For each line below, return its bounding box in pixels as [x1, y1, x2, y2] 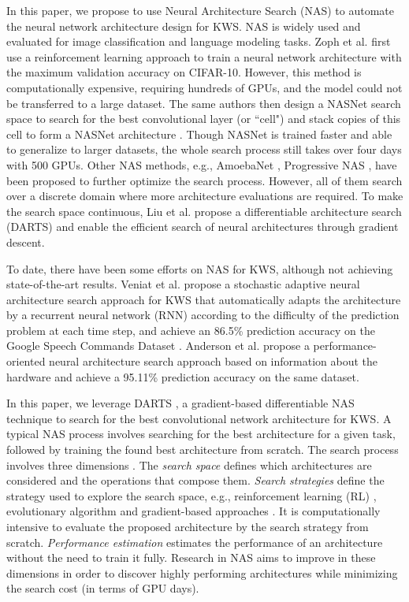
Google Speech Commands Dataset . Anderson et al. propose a [6, 337, 310, 354]
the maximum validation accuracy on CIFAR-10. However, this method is [6, 64, 362, 80]
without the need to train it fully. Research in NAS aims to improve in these [6, 549, 376, 566]
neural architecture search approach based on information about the [49, 353, 378, 370]
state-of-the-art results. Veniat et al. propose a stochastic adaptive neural [6, 276, 360, 292]
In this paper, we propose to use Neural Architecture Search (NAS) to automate [6, 2, 395, 18]
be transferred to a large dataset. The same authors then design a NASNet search [6, 95, 401, 111]
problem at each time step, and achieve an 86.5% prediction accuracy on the [6, 321, 375, 338]
